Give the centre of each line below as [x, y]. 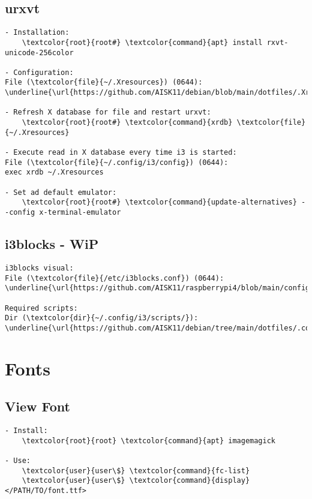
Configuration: [43, 72]
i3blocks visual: [39, 268]
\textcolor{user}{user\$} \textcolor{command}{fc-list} [136, 471]
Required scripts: [41, 308]
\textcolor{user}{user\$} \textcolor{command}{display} [136, 481]
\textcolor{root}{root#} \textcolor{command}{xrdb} [127, 123]
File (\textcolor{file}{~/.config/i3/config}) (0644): [117, 162]
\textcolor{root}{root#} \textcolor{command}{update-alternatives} [159, 202]
